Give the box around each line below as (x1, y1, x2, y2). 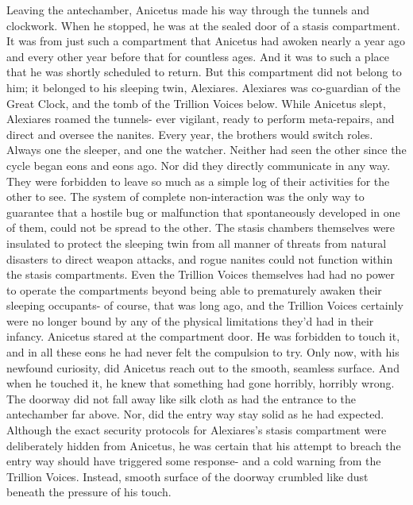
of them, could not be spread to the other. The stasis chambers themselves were (6, 219, 396, 236)
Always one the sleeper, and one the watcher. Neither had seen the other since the (6, 141, 407, 158)
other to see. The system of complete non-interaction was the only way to (6, 188, 365, 205)
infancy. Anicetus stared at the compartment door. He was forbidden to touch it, (6, 328, 400, 345)
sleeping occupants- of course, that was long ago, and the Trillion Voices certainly (6, 297, 403, 314)
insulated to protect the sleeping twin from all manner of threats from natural (6, 234, 387, 251)
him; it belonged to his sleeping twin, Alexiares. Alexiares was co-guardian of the (6, 79, 400, 95)
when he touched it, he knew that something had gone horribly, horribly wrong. (6, 375, 395, 391)
